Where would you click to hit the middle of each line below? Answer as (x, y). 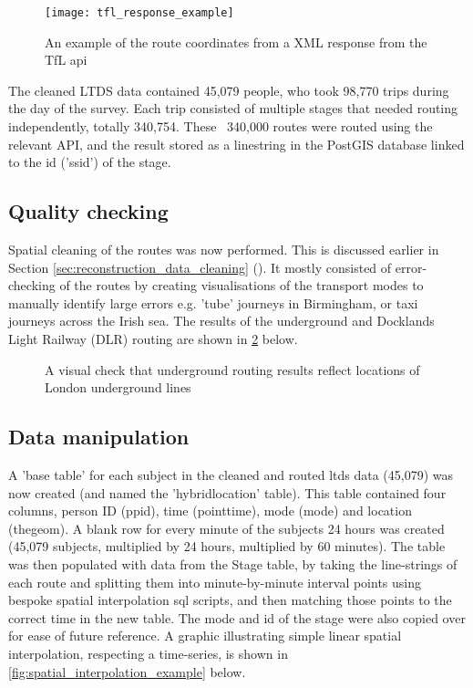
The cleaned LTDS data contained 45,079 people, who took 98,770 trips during (229, 90)
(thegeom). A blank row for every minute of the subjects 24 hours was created (226, 528)
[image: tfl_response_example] (139, 13)
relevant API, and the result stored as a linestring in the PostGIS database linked (236, 144)
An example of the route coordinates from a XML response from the (236, 42)
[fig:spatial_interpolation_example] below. (127, 671)
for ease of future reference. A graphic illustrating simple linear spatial (205, 636)
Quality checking (88, 211)
